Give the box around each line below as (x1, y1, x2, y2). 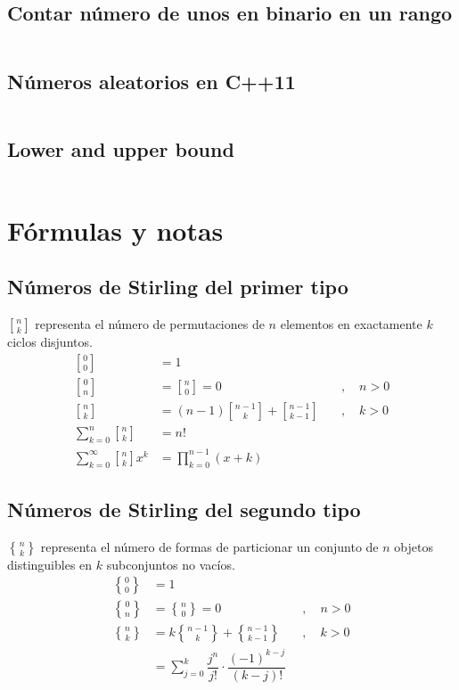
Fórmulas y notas (7, 211, 224, 248)
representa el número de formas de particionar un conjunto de (40, 537, 379, 555)
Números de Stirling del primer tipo (7, 273, 348, 300)
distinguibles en (7, 554, 93, 573)
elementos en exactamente (280, 315, 422, 333)
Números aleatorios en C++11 (7, 67, 296, 94)
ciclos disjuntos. (7, 333, 93, 351)
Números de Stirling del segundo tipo (7, 495, 361, 522)
